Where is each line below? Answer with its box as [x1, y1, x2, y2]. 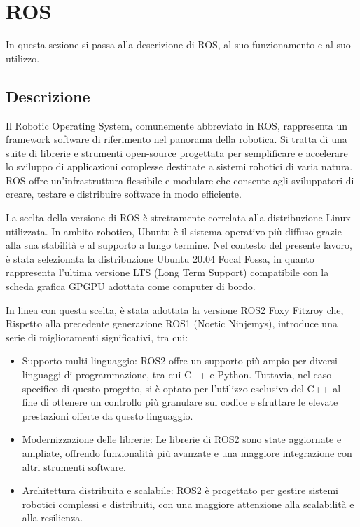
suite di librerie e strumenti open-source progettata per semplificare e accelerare [6, 145, 348, 160]
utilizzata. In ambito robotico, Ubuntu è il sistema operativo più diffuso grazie [6, 224, 342, 238]
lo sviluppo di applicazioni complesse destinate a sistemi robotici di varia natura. [6, 159, 353, 174]
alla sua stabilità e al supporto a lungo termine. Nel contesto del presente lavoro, [6, 238, 352, 252]
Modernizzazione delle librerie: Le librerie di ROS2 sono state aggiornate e [22, 432, 342, 446]
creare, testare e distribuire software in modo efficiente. [6, 186, 242, 201]
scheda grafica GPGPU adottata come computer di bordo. [6, 279, 256, 294]
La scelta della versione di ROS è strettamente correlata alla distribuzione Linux [6, 210, 351, 225]
